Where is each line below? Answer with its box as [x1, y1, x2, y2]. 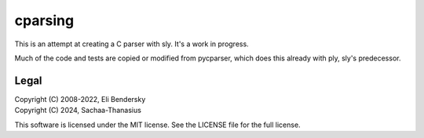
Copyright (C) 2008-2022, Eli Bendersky [14, 94, 146, 103]
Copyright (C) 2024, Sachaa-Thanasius [14, 106, 141, 115]
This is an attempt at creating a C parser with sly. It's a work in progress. [14, 39, 249, 49]
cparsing [14, 12, 75, 29]
